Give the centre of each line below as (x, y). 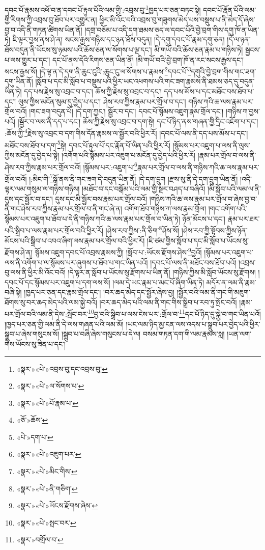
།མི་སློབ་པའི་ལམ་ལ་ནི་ (234, 189)
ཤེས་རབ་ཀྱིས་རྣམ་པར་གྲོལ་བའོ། (43, 167)
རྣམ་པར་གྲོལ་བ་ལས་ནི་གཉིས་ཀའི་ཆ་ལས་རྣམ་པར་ (198, 167)
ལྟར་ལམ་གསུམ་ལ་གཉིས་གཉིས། (42, 189)
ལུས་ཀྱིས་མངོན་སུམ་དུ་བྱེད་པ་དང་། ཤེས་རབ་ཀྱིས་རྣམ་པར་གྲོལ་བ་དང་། (102, 101)
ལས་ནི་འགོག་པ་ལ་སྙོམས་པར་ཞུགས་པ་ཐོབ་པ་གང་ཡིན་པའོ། (76, 262)
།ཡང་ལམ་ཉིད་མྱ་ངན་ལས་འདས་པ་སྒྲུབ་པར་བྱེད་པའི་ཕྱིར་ (193, 324)
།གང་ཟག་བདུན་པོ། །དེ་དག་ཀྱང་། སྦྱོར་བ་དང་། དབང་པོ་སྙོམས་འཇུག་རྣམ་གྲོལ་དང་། (126, 111)
